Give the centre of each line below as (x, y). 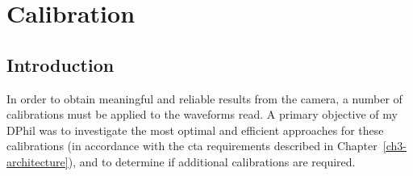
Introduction (60, 64)
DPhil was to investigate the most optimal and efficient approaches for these (195, 130)
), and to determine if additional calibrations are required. (212, 161)
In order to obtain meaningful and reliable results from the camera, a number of (204, 98)
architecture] (38, 161)
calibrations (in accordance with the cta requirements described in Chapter (192, 146)
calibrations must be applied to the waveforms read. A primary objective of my (202, 114)
